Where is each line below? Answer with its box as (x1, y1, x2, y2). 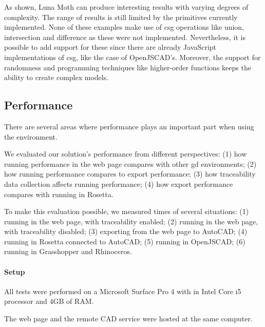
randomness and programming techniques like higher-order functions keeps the (4, 62, 251, 72)
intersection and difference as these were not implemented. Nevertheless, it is (4, 31, 245, 42)
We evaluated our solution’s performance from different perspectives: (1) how (4, 148, 247, 159)
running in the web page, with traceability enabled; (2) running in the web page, (4, 216, 258, 226)
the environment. (4, 131, 58, 142)
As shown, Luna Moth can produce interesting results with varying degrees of (4, 2, 249, 12)
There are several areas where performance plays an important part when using (4, 121, 254, 131)
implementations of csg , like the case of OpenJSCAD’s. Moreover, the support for (4, 51, 261, 62)
